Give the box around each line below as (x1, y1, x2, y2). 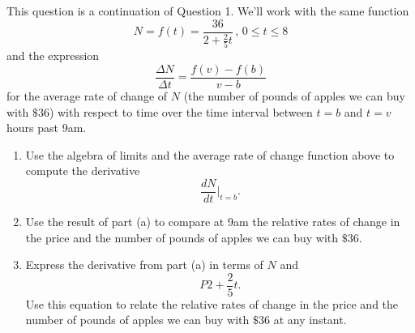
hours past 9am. (6, 119, 87, 136)
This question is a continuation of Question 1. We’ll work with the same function (6, 2, 409, 19)
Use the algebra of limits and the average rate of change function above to (25, 146, 395, 163)
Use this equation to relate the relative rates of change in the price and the (25, 295, 399, 312)
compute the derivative (25, 162, 140, 179)
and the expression (6, 47, 100, 64)
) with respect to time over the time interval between (49, 103, 313, 120)
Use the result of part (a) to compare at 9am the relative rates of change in (25, 213, 400, 230)
